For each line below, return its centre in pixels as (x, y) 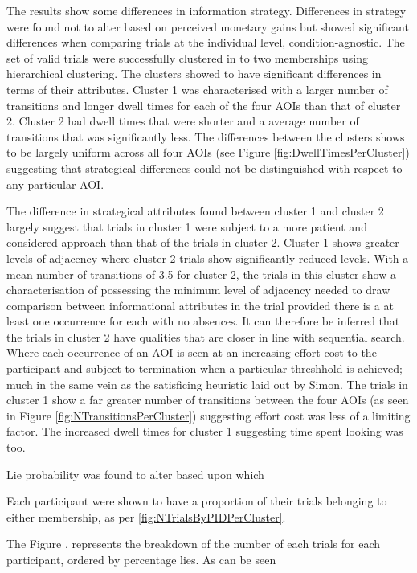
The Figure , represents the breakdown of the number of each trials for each (194, 544)
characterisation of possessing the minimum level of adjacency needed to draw (198, 290)
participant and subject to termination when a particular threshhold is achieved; (204, 368)
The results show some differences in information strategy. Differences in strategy (206, 10)
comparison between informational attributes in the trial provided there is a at (200, 305)
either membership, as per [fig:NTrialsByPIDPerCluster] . (146, 516)
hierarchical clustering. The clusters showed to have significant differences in (194, 74)
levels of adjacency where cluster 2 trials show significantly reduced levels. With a (208, 258)
